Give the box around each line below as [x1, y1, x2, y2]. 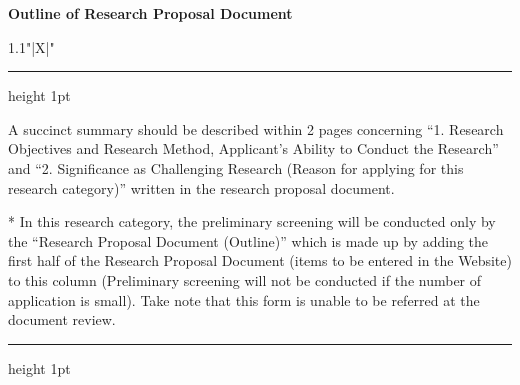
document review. [8, 309, 116, 330]
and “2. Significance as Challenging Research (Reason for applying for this [8, 157, 464, 178]
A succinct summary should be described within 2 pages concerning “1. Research [8, 118, 504, 139]
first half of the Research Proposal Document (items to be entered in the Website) [8, 250, 512, 271]
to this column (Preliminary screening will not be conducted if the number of [8, 269, 482, 290]
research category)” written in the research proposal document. [8, 177, 395, 198]
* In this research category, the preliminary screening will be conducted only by [8, 211, 496, 232]
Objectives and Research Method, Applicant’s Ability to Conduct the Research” [8, 138, 499, 159]
